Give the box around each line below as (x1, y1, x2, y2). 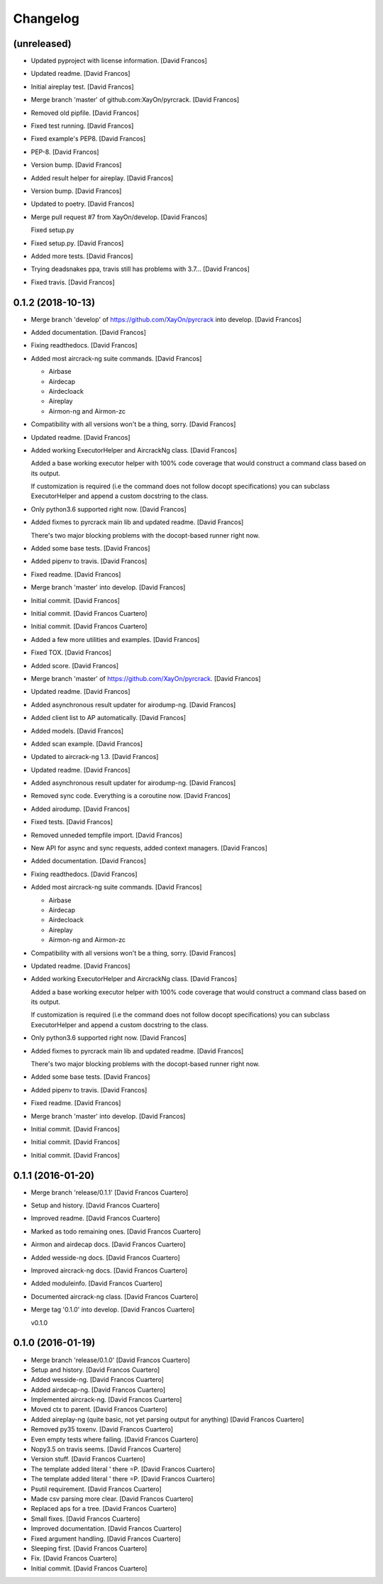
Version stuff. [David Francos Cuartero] (30, 1455, 145, 1463)
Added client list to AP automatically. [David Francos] (30, 714, 187, 722)
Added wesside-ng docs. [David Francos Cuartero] (30, 1253, 180, 1262)
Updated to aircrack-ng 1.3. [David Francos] (30, 753, 159, 761)
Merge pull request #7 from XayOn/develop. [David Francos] (30, 213, 208, 221)
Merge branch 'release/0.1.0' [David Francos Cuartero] (30, 1356, 191, 1364)
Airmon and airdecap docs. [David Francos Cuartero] (30, 1240, 186, 1248)
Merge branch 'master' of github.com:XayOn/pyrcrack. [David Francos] (30, 96, 240, 104)
